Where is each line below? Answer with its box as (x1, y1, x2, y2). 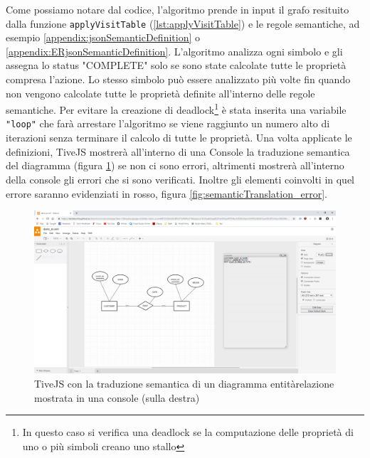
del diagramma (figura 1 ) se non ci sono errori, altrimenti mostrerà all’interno (6, 158, 344, 173)
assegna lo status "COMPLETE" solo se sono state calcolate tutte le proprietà (6, 58, 347, 73)
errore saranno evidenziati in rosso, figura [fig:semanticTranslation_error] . (6, 186, 327, 201)
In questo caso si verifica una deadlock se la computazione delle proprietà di (22, 425, 354, 440)
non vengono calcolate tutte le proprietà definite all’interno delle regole (6, 85, 315, 100)
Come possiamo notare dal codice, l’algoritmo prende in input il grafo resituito (6, 2, 349, 16)
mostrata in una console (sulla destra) (34, 390, 200, 405)
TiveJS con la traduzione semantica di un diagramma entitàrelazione (34, 376, 334, 391)
